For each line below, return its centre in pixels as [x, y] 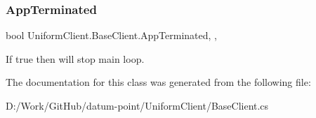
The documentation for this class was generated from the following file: [158, 82]
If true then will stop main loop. [75, 58]
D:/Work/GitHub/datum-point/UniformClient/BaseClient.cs [137, 105]
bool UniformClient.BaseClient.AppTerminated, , [111, 35]
